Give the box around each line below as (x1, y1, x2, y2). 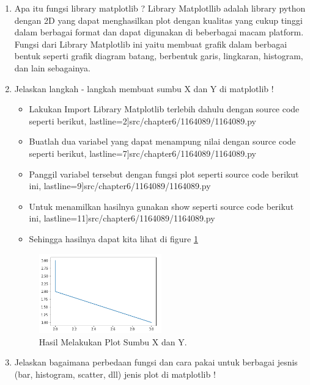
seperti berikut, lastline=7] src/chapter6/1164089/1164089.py (29, 146, 257, 159)
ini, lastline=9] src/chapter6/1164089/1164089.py (29, 179, 211, 192)
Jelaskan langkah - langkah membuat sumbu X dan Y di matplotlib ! (14, 82, 274, 95)
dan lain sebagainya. (14, 61, 90, 74)
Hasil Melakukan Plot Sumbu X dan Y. (39, 335, 187, 348)
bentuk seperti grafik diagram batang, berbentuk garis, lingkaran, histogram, (14, 49, 303, 62)
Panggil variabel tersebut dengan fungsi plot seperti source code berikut (29, 167, 299, 180)
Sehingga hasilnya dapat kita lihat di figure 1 (29, 232, 198, 245)
